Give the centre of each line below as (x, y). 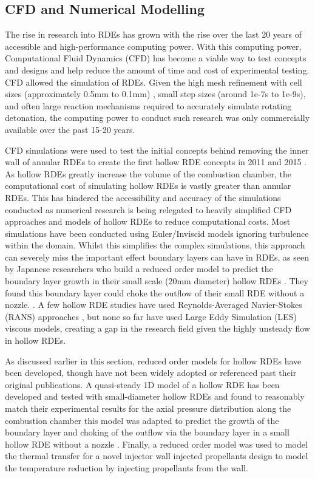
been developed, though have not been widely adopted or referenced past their (151, 373)
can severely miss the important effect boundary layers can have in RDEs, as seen (157, 257)
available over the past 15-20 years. (70, 129)
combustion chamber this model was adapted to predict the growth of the (142, 420)
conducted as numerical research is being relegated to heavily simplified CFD (148, 209)
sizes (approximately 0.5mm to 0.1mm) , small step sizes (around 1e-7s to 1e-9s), (155, 94)
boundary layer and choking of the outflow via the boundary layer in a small (147, 432)
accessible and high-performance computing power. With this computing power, (153, 46)
